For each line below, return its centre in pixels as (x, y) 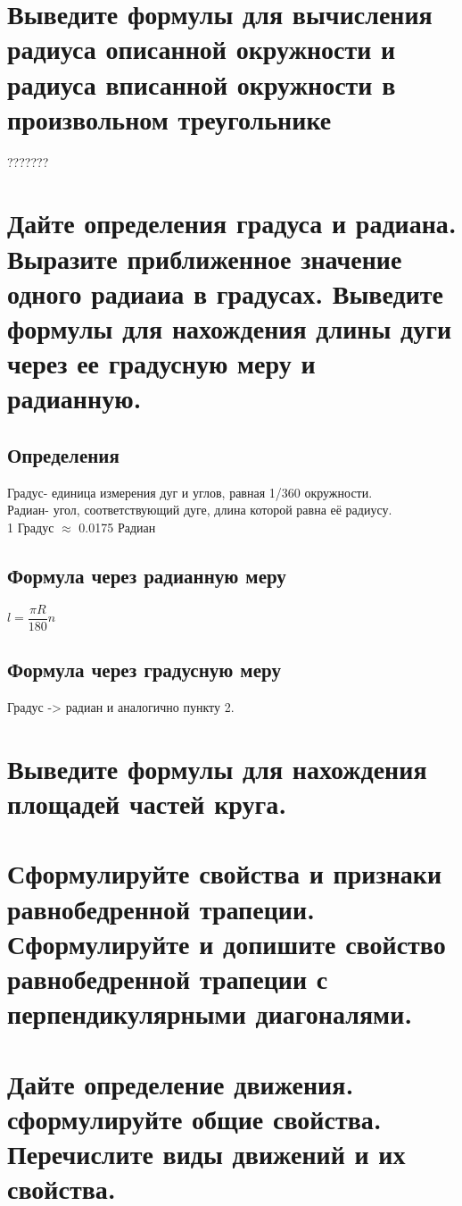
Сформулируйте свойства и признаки (225, 873)
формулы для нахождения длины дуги (230, 328)
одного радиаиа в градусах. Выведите (226, 293)
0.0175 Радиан (117, 527)
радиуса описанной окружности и (202, 49)
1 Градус (31, 527)
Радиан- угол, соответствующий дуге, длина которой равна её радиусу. (200, 510)
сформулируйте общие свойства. (194, 1118)
